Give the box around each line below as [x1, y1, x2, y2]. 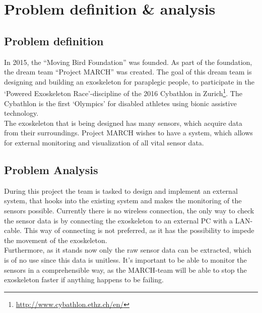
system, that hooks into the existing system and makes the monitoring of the [4, 195, 242, 206]
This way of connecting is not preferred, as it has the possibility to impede [24, 225, 254, 236]
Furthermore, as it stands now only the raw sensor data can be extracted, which [4, 245, 251, 255]
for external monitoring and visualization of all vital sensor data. [4, 137, 204, 147]
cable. [4, 225, 22, 236]
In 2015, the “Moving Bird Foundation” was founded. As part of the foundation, [4, 56, 252, 67]
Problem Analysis [4, 162, 98, 177]
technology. [4, 108, 39, 118]
